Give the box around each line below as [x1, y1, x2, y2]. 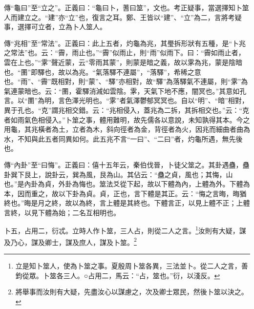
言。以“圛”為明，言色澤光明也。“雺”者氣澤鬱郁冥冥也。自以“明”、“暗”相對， [4, 95, 249, 105]
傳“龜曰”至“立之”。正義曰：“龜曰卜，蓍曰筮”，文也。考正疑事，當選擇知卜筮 [4, 2, 249, 12]
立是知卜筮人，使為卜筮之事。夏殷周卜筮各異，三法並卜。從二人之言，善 [15, 260, 248, 270]
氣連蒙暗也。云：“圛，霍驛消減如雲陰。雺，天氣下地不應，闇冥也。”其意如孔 [4, 85, 247, 96]
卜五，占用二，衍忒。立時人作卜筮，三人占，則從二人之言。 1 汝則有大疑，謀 [4, 224, 246, 236]
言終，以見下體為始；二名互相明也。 [4, 207, 120, 217]
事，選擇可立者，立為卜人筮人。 [4, 21, 106, 32]
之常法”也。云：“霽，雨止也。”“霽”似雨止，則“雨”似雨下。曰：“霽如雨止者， [4, 47, 245, 58]
